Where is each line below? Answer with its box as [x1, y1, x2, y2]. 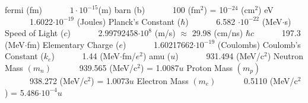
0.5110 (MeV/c [244, 74, 298, 86]
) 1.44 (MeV [51, 50, 120, 62]
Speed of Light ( [5, 27, 64, 39]
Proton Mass [186, 61, 233, 73]
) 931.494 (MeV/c [175, 50, 265, 62]
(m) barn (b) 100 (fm [98, 4, 201, 15]
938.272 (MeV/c [29, 74, 88, 86]
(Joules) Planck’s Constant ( [77, 15, 181, 27]
